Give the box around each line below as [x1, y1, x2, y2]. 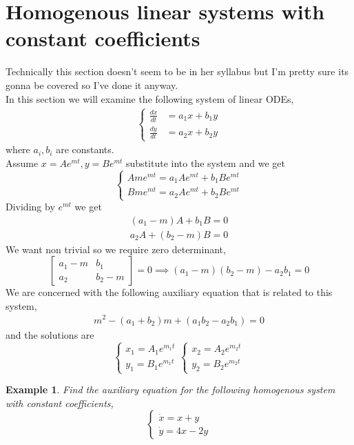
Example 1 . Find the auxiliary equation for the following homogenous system [6, 382, 335, 397]
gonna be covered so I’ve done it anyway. [6, 77, 178, 92]
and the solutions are [6, 327, 94, 342]
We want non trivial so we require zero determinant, [6, 241, 226, 256]
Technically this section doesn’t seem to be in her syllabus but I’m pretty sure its [6, 64, 349, 79]
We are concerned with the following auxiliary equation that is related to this [6, 285, 333, 299]
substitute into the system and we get [126, 155, 285, 170]
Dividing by [6, 199, 55, 213]
